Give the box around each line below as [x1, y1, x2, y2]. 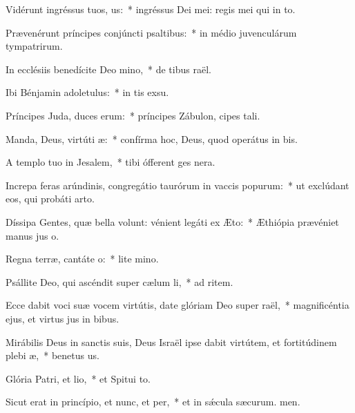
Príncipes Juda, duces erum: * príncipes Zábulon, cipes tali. [6, 108, 260, 122]
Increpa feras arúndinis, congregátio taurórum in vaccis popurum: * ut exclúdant [6, 177, 349, 192]
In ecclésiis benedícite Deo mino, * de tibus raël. [6, 61, 211, 76]
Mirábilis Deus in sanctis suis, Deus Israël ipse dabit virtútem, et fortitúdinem [6, 334, 337, 349]
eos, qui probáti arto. [6, 191, 95, 206]
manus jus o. [6, 228, 59, 242]
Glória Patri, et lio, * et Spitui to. [6, 371, 151, 385]
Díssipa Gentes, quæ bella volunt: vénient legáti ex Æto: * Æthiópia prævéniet [6, 214, 339, 229]
